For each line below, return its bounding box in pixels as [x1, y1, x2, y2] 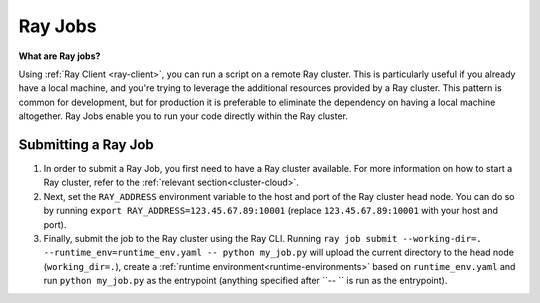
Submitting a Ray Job [18, 136, 154, 153]
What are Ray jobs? [18, 50, 101, 62]
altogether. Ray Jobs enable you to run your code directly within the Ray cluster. [18, 110, 349, 122]
